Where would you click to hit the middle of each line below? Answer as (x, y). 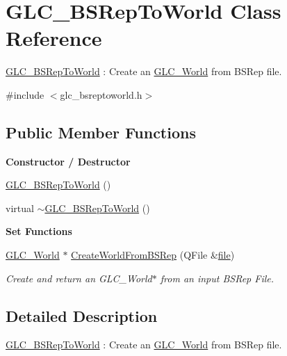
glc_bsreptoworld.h (101, 94)
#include (25, 94)
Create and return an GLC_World (79, 278)
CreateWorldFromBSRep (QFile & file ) (153, 255)
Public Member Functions (101, 132)
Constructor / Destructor (68, 161)
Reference (54, 38)
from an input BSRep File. (217, 278)
